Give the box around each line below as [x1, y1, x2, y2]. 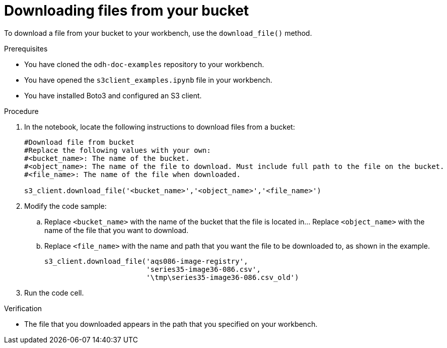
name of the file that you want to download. [44, 225, 189, 235]
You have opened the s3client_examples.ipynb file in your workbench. [24, 75, 272, 84]
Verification [4, 304, 42, 313]
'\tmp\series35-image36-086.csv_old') [146, 273, 299, 281]
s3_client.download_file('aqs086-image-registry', [44, 257, 248, 265]
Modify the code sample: [24, 201, 107, 210]
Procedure [4, 106, 39, 115]
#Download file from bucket [24, 138, 135, 146]
